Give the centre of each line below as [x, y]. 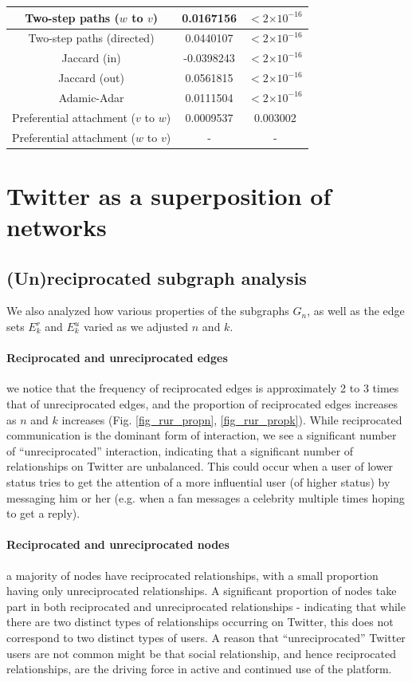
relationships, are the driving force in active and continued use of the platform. [199, 669]
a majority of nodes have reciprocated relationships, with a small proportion [192, 575]
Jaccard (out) [91, 78]
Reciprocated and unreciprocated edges [117, 358]
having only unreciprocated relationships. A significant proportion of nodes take [202, 591]
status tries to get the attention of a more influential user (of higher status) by [198, 481]
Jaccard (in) [91, 58]
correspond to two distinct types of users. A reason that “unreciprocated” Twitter [206, 637]
